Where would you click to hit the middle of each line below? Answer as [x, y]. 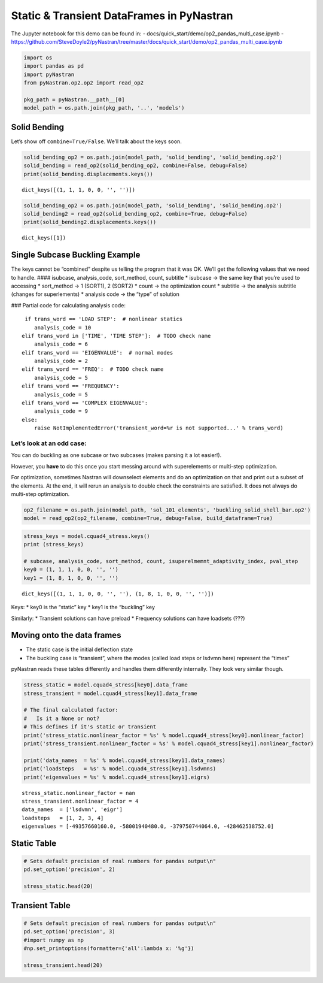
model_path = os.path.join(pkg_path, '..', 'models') [104, 108]
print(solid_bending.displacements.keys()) [89, 174]
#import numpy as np [54, 940]
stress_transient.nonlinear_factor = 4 [80, 801]
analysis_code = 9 [61, 411]
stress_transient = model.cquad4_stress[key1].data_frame [110, 693]
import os [38, 58]
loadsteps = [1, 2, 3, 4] [63, 818]
